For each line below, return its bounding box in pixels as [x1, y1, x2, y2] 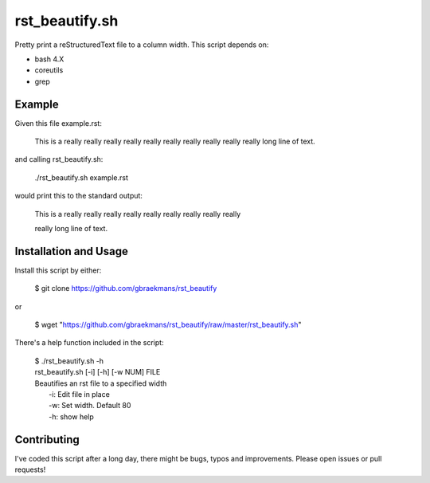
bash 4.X [34, 54, 64, 64]
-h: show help [49, 411, 95, 422]
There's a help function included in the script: [14, 338, 164, 348]
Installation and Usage [14, 244, 129, 258]
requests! [14, 465, 46, 474]
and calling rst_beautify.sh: [14, 155, 104, 164]
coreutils [34, 65, 64, 75]
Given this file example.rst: [14, 118, 103, 128]
